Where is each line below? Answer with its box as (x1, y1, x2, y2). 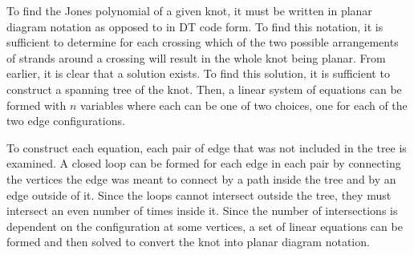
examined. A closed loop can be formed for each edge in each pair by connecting (6, 155, 401, 172)
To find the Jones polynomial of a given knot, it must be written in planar (6, 2, 372, 18)
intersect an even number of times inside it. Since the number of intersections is (6, 202, 398, 219)
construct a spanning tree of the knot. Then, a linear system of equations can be (6, 80, 402, 97)
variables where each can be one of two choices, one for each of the (80, 96, 408, 113)
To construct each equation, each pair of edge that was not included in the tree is (6, 139, 407, 156)
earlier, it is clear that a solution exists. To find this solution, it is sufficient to (6, 65, 390, 82)
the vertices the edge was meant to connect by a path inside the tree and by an (6, 170, 396, 187)
